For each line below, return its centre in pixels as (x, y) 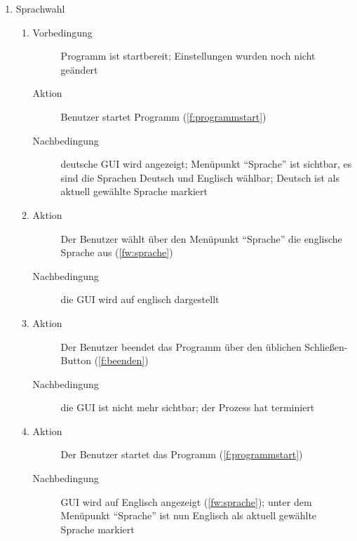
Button (76, 360)
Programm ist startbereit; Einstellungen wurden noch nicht (188, 56)
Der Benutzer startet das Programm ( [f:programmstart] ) (182, 454)
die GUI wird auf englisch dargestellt (140, 299)
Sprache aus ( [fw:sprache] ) (117, 252)
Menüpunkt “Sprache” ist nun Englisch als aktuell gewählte (189, 515)
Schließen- (326, 346)
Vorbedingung (62, 32)
